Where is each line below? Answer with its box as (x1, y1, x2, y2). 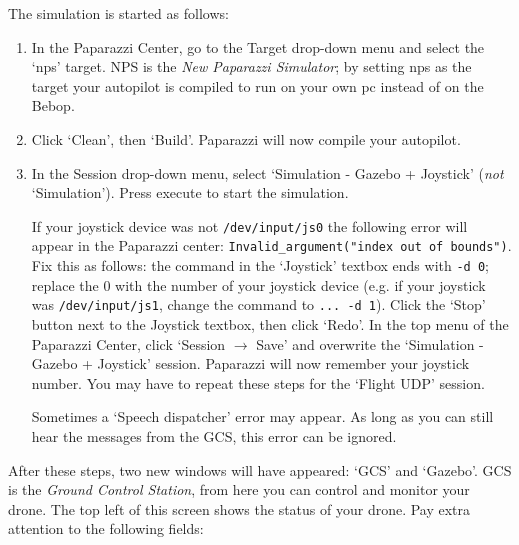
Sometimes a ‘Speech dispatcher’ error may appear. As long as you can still (31, 406, 494, 427)
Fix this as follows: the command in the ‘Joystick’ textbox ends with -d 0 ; (31, 255, 489, 276)
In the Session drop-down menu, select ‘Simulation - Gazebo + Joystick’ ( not (31, 162, 504, 183)
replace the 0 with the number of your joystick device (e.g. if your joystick (31, 274, 486, 295)
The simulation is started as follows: (8, 3, 229, 23)
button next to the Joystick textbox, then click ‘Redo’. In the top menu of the (31, 313, 509, 334)
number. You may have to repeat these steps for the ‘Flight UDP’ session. (31, 372, 485, 393)
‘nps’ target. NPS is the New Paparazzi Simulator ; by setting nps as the (31, 56, 472, 77)
